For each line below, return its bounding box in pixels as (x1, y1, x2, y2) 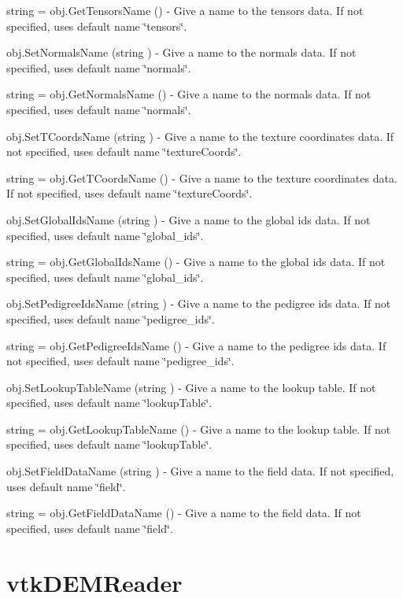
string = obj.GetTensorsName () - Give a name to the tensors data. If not (6, 2, 364, 18)
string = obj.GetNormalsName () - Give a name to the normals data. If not (6, 86, 372, 102)
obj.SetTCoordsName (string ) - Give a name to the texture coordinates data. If (6, 128, 394, 144)
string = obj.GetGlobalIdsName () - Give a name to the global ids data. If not (6, 253, 386, 270)
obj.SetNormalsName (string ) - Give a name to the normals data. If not (6, 44, 357, 61)
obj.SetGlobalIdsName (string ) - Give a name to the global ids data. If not (6, 211, 371, 227)
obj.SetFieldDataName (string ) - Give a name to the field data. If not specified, (6, 463, 394, 479)
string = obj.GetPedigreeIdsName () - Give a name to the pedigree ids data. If (6, 337, 386, 353)
